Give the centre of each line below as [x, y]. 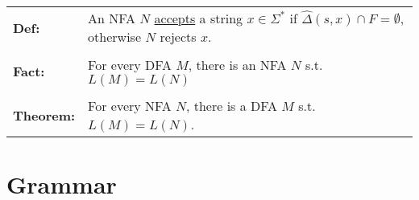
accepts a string [199, 18]
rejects [178, 37]
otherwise [115, 37]
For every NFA [130, 106]
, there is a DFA [231, 106]
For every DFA [130, 65]
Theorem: [44, 115]
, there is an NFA [237, 65]
